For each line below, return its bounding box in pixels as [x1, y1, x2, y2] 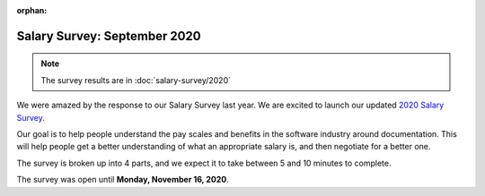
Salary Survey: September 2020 [16, 28, 201, 44]
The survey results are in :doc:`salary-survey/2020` [40, 74, 232, 85]
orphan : [16, 5, 48, 15]
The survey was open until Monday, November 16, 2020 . [16, 175, 229, 185]
